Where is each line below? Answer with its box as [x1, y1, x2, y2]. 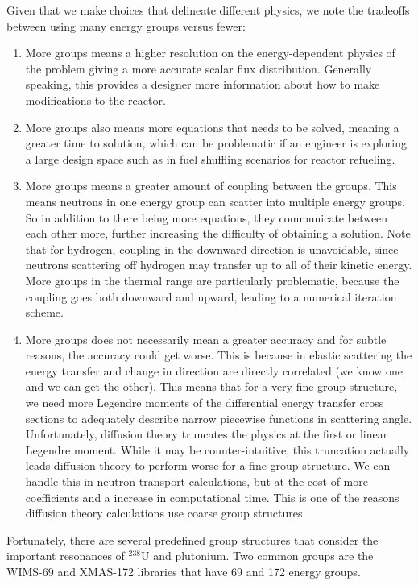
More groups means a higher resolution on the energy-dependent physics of [25, 44, 395, 61]
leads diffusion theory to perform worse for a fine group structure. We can [25, 457, 391, 474]
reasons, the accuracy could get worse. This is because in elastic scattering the [25, 346, 412, 363]
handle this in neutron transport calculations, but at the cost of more [25, 473, 368, 490]
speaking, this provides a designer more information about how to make [25, 76, 380, 93]
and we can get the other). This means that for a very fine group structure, [25, 378, 398, 395]
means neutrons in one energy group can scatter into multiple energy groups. [25, 193, 405, 210]
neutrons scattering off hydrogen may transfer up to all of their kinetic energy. [25, 256, 412, 273]
